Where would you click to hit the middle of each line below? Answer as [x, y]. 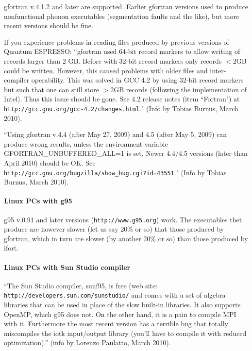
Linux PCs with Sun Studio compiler [67, 267]
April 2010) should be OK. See [50, 162]
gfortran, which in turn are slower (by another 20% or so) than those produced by [126, 238]
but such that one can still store [51, 89]
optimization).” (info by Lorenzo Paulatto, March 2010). [87, 343]
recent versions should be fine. [49, 25]
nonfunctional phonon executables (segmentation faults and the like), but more [122, 16]
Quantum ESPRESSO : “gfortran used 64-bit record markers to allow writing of [122, 51]
